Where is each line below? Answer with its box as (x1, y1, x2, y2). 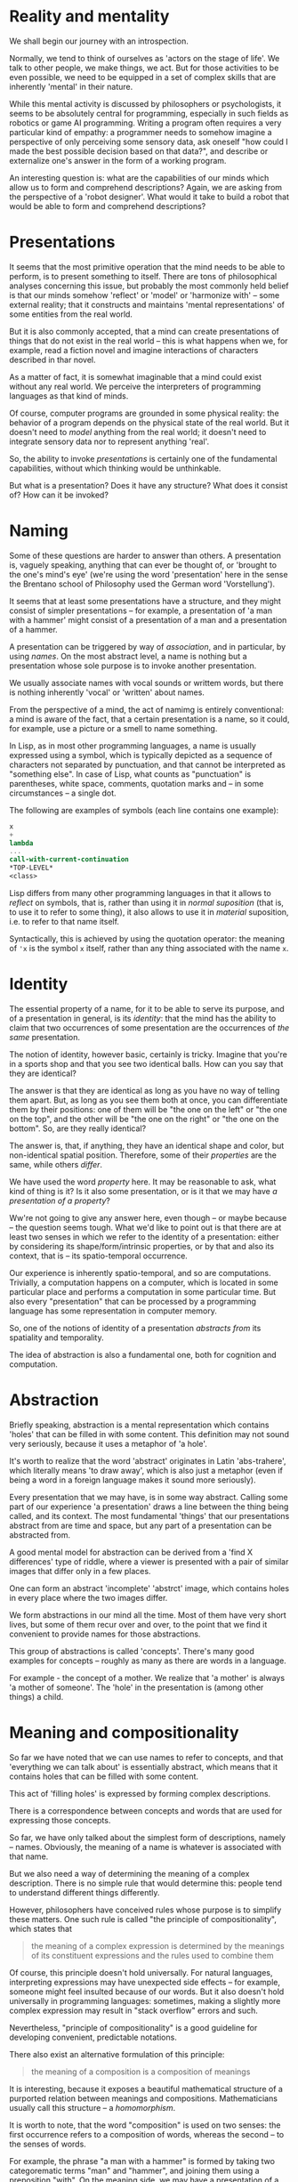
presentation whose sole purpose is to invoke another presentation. (9, 660, 257, 671)
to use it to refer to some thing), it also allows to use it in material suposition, (9, 906, 289, 917)
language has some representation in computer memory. (9, 1305, 218, 1316)
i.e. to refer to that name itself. (9, 916, 120, 926)
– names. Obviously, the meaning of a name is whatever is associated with (9, 1841, 282, 1852)
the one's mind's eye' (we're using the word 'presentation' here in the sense (9, 569, 288, 579)
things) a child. (9, 1691, 64, 1701)
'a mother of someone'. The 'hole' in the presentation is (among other (9, 1682, 264, 1693)
